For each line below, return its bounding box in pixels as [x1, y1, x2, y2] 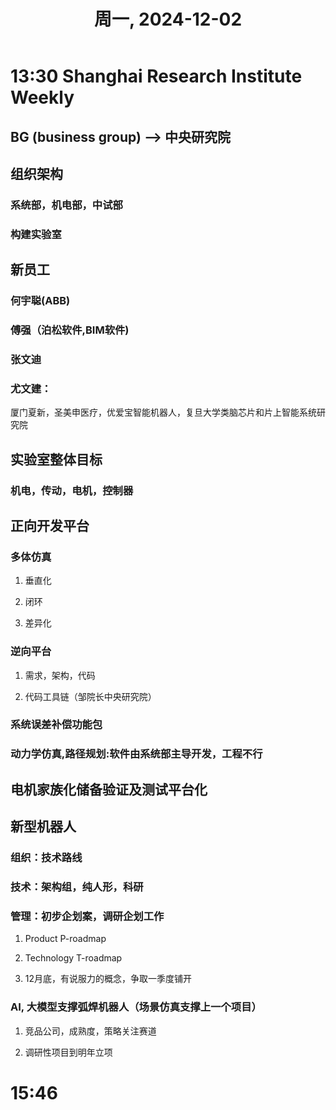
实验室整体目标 [10, 451, 103, 468]
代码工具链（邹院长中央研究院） [24, 690, 157, 702]
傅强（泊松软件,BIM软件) [10, 323, 130, 337]
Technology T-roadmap [24, 952, 123, 964]
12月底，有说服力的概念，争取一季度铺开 [24, 973, 193, 985]
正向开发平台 [10, 517, 90, 534]
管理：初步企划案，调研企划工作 [10, 909, 165, 923]
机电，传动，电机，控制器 [10, 483, 134, 497]
